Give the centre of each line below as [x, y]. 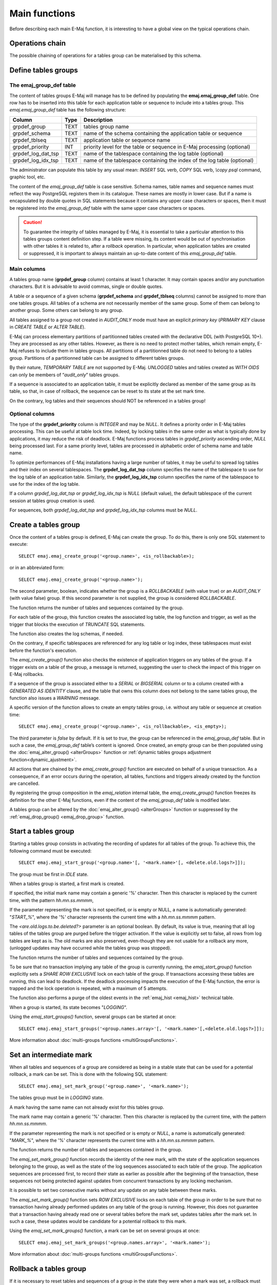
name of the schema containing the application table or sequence [163, 133]
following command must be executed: [51, 851]
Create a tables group [45, 525]
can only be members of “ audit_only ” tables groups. [65, 375]
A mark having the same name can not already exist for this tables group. [87, 1107]
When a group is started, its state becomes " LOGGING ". [68, 1007]
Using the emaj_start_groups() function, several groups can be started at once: [93, 1017]
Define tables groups [44, 70]
